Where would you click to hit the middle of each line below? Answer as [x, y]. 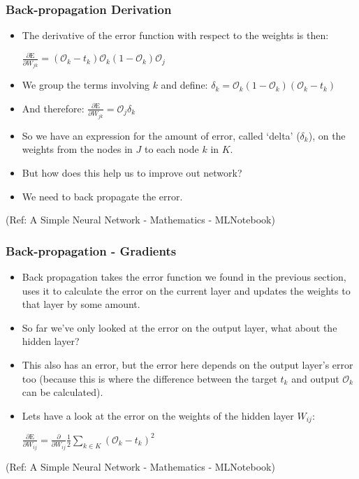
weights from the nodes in [77, 149]
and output [315, 378]
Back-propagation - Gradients [91, 250]
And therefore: [53, 108]
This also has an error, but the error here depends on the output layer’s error [188, 364]
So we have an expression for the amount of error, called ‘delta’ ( [161, 135]
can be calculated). [63, 392]
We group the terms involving [86, 85]
